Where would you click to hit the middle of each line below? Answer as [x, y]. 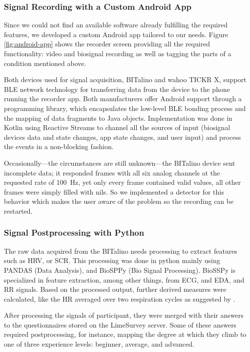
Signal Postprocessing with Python [74, 232]
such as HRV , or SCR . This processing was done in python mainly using [112, 260]
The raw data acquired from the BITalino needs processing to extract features [121, 251]
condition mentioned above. [45, 63]
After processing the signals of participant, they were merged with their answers [124, 315]
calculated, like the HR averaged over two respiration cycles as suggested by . [120, 298]
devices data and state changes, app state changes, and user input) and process [123, 137]
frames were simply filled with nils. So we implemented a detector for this [114, 191]
